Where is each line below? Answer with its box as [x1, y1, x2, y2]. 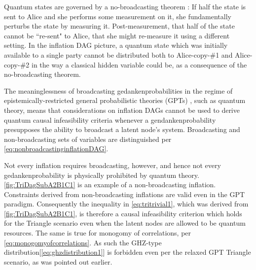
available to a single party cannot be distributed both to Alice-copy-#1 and [4, 49, 233, 60]
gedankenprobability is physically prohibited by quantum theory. [4, 169, 199, 180]
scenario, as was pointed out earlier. [4, 256, 112, 267]
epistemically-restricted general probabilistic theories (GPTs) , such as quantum [4, 95, 246, 105]
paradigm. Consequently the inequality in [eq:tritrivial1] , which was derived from [4, 199, 249, 209]
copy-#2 [4, 59, 30, 69]
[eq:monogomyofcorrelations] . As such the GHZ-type [4, 237, 162, 247]
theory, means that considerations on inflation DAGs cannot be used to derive [4, 104, 240, 115]
